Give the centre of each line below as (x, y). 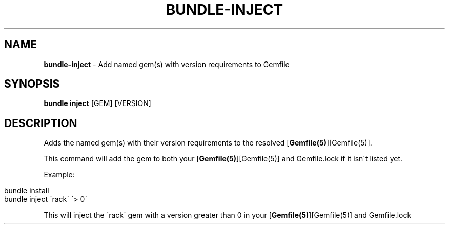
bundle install (27, 191)
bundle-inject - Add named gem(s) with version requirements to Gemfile (167, 64)
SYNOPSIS (32, 84)
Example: (59, 175)
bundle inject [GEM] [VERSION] (97, 103)
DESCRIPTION (41, 123)
